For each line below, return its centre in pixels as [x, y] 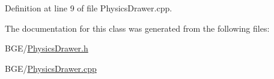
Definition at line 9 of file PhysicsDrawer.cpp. [89, 8]
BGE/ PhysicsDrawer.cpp [51, 68]
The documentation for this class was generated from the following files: [137, 28]
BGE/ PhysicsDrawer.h [47, 48]
